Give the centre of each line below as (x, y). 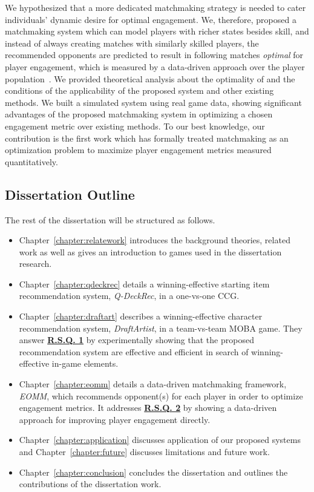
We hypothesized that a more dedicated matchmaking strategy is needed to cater (155, 7)
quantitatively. (31, 161)
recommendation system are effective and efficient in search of (134, 351)
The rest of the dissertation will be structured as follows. (110, 219)
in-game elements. (85, 363)
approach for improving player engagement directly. (115, 419)
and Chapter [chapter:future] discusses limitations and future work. (144, 452)
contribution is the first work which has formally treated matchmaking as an (147, 138)
